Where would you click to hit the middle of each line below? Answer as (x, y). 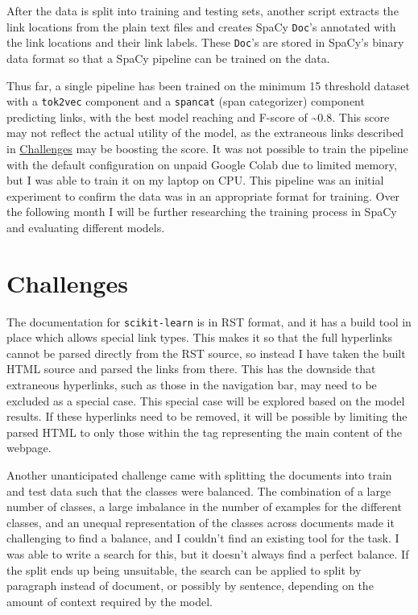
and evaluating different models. (86, 227)
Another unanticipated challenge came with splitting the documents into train (199, 475)
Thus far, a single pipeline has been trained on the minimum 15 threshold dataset (209, 85)
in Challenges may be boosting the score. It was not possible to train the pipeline (207, 148)
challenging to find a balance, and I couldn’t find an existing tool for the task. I (203, 538)
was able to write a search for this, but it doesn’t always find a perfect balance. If (208, 554)
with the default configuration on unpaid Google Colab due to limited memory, (202, 164)
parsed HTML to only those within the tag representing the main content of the (204, 432)
